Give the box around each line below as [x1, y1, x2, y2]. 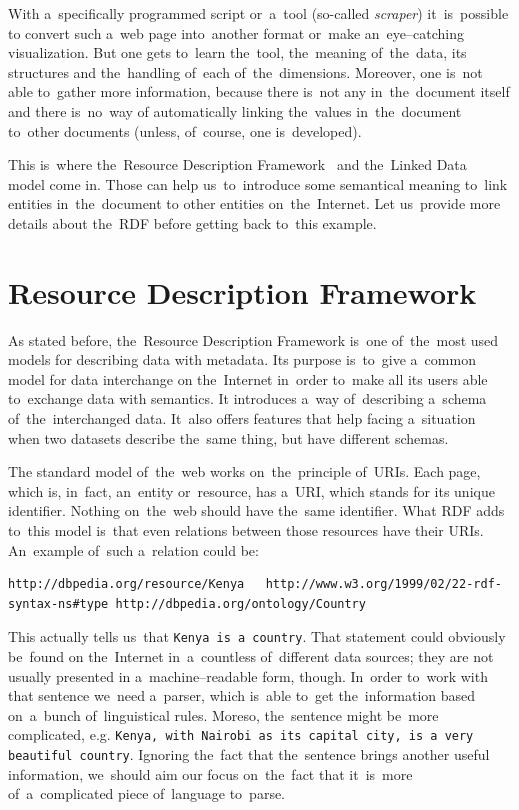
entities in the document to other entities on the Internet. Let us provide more [8, 193, 501, 214]
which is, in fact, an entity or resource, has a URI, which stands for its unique [8, 480, 495, 501]
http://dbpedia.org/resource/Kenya [8, 577, 245, 592]
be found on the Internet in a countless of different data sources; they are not [8, 646, 494, 667]
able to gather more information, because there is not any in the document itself [8, 81, 510, 102]
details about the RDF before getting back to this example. [8, 212, 377, 233]
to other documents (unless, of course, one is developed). [8, 120, 362, 141]
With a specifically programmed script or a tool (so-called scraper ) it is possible [8, 3, 509, 23]
